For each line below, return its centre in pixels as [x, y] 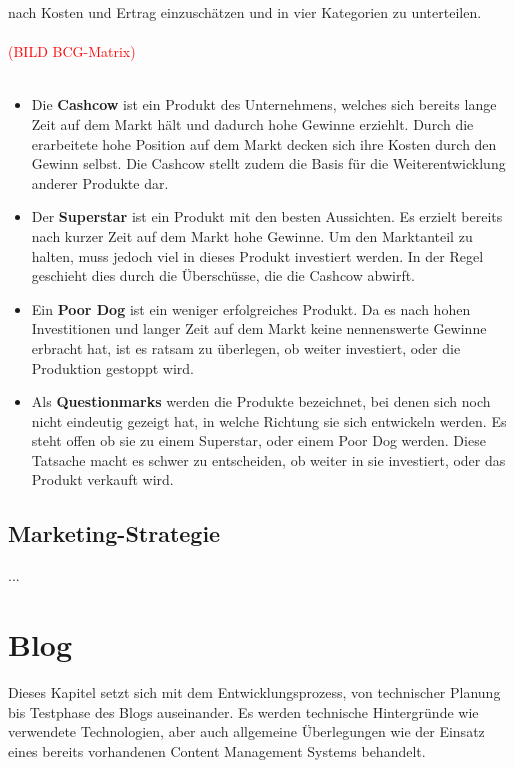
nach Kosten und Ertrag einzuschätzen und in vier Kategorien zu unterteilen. [245, 12]
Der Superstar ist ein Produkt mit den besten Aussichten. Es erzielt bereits [267, 216]
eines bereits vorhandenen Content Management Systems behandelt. [217, 750]
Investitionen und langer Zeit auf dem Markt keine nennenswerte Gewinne [259, 328]
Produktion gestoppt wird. [112, 367]
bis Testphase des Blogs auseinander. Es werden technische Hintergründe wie [243, 711]
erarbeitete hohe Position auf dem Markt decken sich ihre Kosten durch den [264, 143]
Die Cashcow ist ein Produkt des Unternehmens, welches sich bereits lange [264, 104]
